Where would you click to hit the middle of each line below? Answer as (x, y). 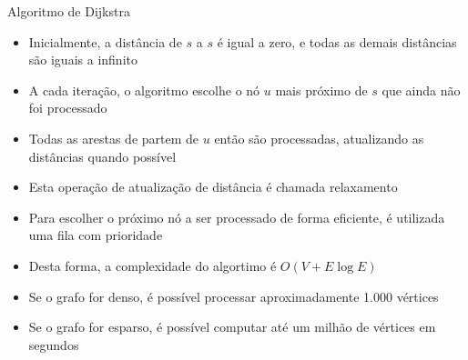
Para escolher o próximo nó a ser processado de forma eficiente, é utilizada (237, 217)
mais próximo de (321, 90)
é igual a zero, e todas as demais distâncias (337, 41)
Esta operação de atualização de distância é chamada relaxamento (213, 187)
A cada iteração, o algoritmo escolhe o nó (144, 90)
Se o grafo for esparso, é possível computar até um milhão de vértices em (232, 327)
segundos (54, 344)
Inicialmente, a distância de (105, 41)
